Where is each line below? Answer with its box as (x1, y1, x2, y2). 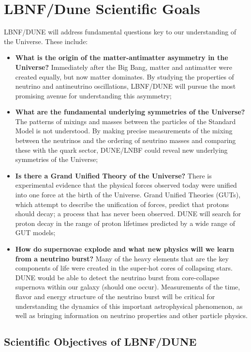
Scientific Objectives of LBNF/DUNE (4, 334, 197, 349)
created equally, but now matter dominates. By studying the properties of (15, 71, 234, 81)
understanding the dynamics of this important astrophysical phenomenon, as (15, 301, 243, 311)
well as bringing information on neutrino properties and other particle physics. (15, 310, 248, 320)
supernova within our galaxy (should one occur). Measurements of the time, (15, 282, 240, 292)
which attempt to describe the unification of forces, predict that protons (15, 199, 229, 209)
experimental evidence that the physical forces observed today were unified (15, 180, 237, 190)
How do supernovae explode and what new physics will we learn (15, 244, 234, 254)
